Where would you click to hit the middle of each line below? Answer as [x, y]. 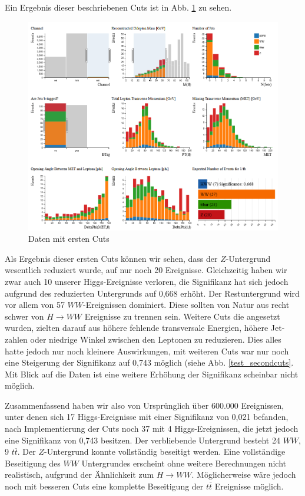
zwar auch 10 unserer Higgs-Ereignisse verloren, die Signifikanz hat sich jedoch [147, 281]
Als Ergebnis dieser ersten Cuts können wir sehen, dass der [111, 258]
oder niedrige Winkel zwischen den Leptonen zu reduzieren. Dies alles [156, 339]
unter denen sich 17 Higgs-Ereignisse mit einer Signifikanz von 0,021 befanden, [147, 417]
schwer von [24, 316]
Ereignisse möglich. [249, 486]
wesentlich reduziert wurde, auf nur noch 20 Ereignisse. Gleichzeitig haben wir [146, 270]
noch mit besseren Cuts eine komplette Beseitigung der [104, 486]
